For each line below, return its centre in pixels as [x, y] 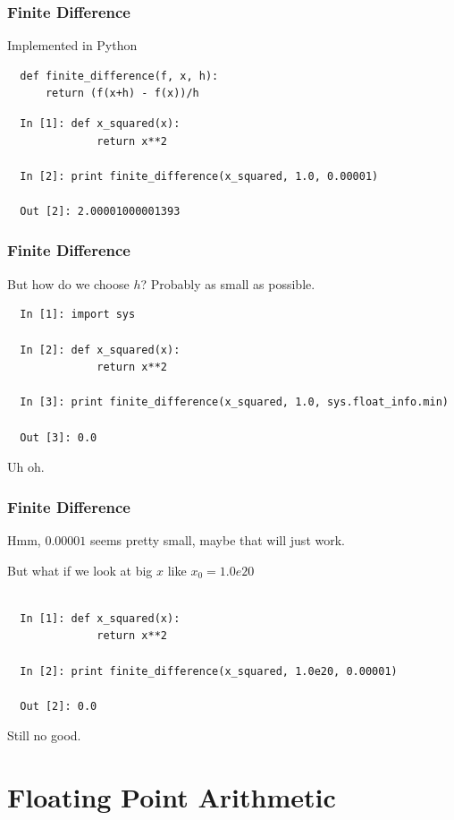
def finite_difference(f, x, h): [119, 76]
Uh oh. [26, 467]
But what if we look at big [80, 570]
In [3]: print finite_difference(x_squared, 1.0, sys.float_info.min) [234, 402]
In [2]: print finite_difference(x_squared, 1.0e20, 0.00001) [209, 671]
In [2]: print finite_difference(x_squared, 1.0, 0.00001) [199, 176]
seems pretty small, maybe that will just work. [217, 539]
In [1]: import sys [78, 315]
